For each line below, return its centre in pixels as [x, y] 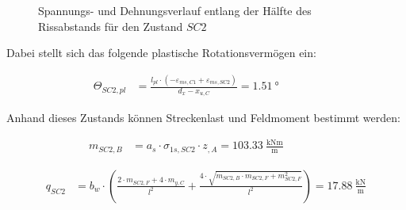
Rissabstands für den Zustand [111, 26]
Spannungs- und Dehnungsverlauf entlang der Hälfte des [175, 10]
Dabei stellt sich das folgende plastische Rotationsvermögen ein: [161, 53]
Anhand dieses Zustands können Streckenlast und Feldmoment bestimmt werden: [203, 118]
